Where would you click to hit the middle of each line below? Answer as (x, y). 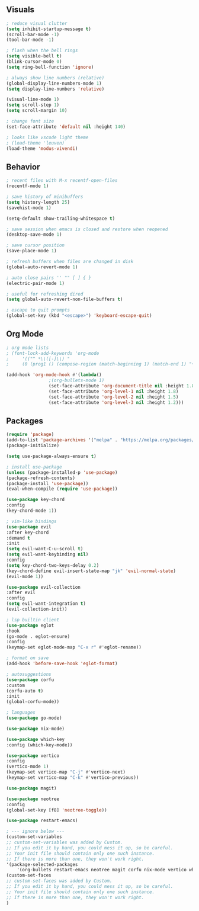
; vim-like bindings (32, 521)
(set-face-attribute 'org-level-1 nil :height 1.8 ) (113, 391)
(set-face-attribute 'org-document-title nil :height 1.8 (121, 386)
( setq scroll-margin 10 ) (37, 111)
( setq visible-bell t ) (34, 56)
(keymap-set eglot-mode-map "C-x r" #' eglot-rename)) (74, 647)
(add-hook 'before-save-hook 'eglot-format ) (62, 663)
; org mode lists (28, 348)
